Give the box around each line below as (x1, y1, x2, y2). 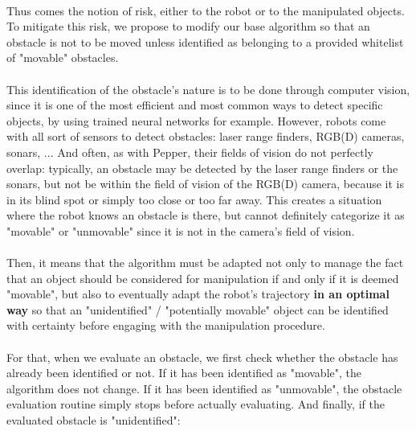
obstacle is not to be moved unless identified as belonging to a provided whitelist (6, 33, 404, 50)
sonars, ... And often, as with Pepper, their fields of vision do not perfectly (6, 143, 373, 160)
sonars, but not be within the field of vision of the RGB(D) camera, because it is (6, 175, 405, 192)
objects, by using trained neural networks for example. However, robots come (6, 112, 386, 129)
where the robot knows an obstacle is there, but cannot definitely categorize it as (6, 207, 405, 224)
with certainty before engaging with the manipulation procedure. (6, 317, 325, 334)
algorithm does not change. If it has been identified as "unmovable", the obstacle (6, 380, 402, 396)
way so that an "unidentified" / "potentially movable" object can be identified (6, 301, 389, 318)
